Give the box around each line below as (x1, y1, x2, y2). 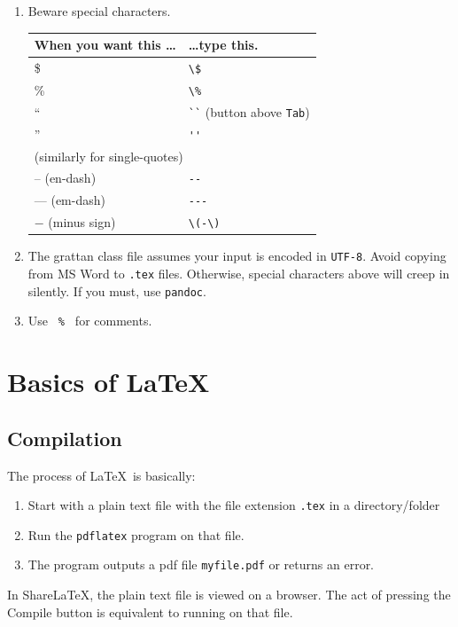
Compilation (7, 424, 122, 451)
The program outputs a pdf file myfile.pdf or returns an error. (27, 555, 375, 574)
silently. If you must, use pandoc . (27, 281, 206, 300)
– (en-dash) (34, 169, 97, 187)
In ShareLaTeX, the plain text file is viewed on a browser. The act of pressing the (7, 585, 451, 604)
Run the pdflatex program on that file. (27, 525, 245, 544)
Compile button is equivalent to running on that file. (7, 602, 293, 621)
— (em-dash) (34, 191, 105, 209)
